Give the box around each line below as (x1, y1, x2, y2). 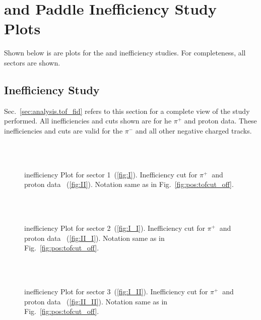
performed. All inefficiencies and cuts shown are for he (4, 115, 172, 126)
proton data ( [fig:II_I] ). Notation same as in (24, 232, 165, 243)
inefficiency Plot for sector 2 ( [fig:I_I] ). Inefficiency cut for (24, 223, 205, 233)
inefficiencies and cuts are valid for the (4, 125, 123, 136)
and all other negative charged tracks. (135, 125, 252, 136)
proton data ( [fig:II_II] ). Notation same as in (24, 296, 168, 306)
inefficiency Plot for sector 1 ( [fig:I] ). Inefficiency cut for (24, 169, 198, 179)
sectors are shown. (4, 57, 60, 68)
